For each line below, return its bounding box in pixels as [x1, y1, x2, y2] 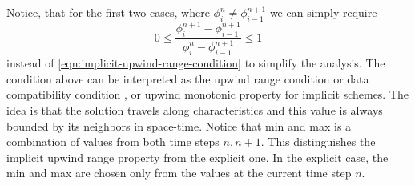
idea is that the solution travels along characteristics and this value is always [6, 102, 383, 119]
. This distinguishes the [260, 133, 376, 150]
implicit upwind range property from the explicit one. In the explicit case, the [6, 148, 389, 165]
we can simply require [269, 4, 377, 20]
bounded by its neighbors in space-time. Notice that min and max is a [6, 117, 352, 134]
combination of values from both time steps [6, 133, 220, 150]
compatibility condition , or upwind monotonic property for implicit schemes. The [6, 86, 409, 103]
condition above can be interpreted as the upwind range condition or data [6, 70, 369, 87]
